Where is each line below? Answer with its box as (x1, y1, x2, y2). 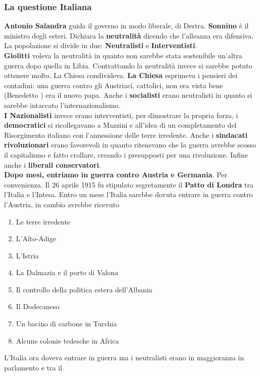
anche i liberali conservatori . (4, 159, 101, 170)
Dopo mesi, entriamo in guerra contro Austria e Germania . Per (4, 169, 228, 180)
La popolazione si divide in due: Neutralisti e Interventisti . (4, 40, 197, 51)
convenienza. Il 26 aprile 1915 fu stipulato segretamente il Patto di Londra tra (4, 179, 254, 190)
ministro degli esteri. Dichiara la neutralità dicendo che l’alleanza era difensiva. (4, 30, 254, 41)
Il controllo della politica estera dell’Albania (16, 284, 153, 294)
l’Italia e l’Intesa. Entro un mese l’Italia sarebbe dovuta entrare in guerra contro (4, 189, 253, 200)
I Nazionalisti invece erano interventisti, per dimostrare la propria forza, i (4, 109, 238, 120)
